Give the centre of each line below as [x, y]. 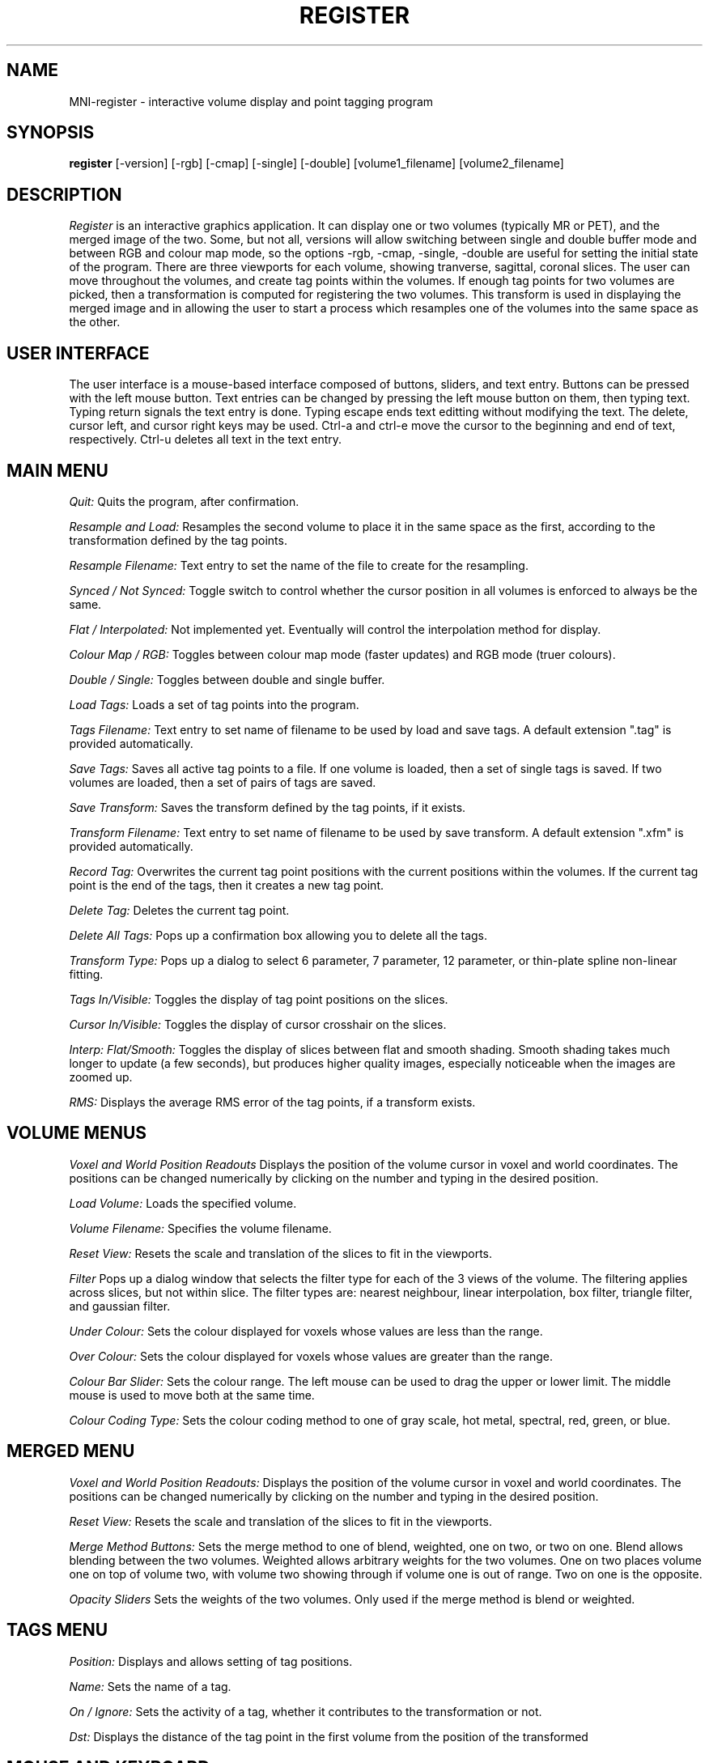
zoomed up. [101, 1077]
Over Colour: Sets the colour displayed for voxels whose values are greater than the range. [311, 1356]
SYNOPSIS [51, 133]
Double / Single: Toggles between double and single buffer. [227, 679]
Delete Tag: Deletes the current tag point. [179, 910]
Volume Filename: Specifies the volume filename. [200, 1228]
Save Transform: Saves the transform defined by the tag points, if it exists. [267, 807]
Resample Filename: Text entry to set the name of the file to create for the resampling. [299, 565]
